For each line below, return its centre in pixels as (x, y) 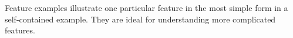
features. (20, 30)
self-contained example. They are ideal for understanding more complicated (140, 19)
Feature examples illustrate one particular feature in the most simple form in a (146, 7)
